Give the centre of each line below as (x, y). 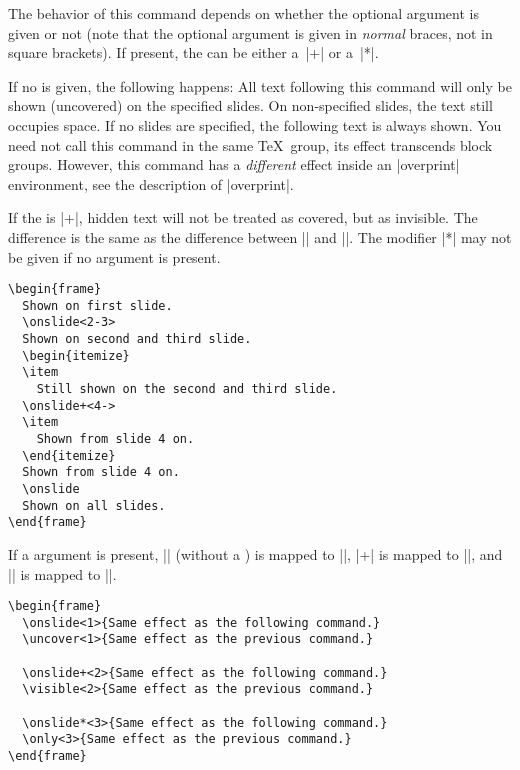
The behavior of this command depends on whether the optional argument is (243, 13)
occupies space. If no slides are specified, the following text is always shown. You (255, 124)
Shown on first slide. (97, 305)
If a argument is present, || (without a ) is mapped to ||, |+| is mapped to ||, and (255, 553)
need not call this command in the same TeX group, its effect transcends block (250, 144)
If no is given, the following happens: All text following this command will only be (260, 85)
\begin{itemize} (76, 355)
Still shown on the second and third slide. (187, 389)
